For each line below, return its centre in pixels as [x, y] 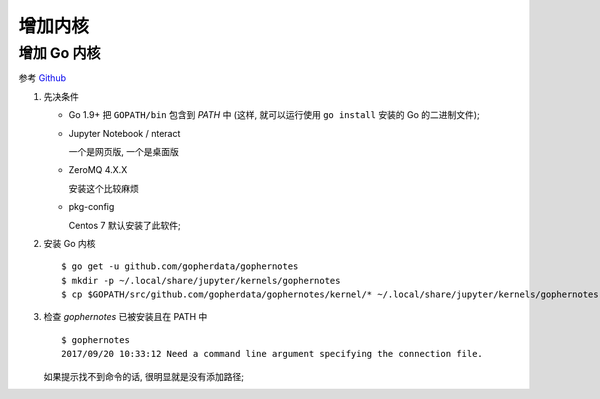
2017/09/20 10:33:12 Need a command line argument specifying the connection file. [272, 354]
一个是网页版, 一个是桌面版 [123, 151]
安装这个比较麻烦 [103, 188]
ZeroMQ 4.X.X [98, 170]
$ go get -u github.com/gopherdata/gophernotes [180, 266]
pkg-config [91, 207]
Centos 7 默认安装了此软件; [124, 225]
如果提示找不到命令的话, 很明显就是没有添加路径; [144, 376]
